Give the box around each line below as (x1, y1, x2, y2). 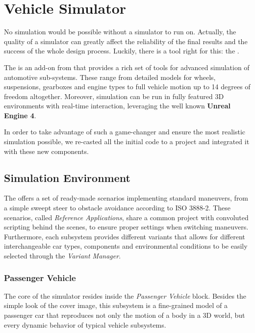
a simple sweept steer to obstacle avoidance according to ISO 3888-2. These (4, 203, 230, 213)
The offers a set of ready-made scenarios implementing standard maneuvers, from (4, 193, 249, 203)
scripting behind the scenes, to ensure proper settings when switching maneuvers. (4, 222, 249, 232)
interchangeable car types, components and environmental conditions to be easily (4, 241, 248, 251)
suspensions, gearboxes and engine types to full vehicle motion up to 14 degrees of (4, 81, 251, 92)
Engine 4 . (4, 110, 36, 120)
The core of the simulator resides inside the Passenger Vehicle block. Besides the (4, 290, 247, 301)
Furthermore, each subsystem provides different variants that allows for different (4, 231, 245, 241)
